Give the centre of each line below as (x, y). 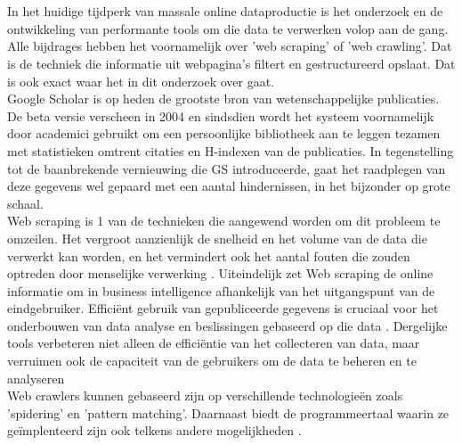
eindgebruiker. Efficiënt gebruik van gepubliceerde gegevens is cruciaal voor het (223, 308)
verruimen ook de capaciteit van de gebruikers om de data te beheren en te (212, 361)
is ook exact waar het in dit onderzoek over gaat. (141, 81)
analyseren (36, 378)
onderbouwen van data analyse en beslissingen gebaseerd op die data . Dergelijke (227, 325)
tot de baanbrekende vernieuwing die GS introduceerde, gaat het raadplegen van (227, 168)
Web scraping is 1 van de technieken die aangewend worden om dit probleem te (224, 221)
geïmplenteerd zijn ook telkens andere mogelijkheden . (154, 430)
